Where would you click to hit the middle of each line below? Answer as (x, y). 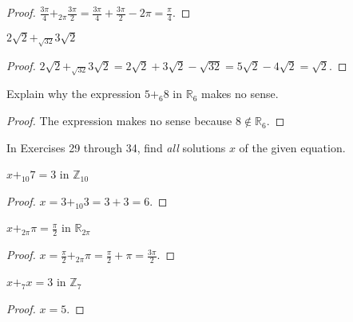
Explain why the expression (74, 94)
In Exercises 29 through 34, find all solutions (116, 147)
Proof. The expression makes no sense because (119, 121)
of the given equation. (292, 147)
